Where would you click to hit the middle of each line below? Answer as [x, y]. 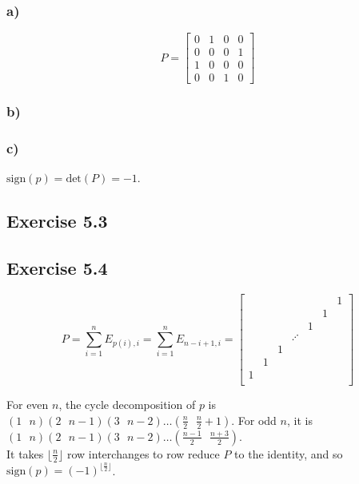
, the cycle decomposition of [127, 405]
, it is [299, 420]
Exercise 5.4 [57, 268]
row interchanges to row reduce [144, 453]
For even [28, 405]
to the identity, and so [289, 453]
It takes [25, 453]
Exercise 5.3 [57, 221]
